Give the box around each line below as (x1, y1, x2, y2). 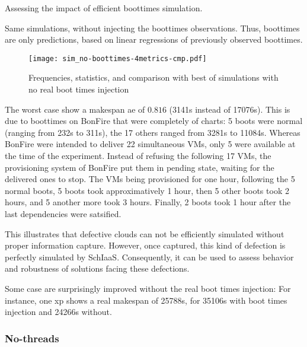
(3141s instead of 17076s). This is (169, 103, 290, 115)
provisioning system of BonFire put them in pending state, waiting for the (5, 161, 274, 173)
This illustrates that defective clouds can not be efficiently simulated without (5, 227, 284, 240)
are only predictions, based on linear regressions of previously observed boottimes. (5, 33, 303, 46)
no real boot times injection (28, 83, 129, 95)
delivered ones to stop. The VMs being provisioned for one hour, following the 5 (5, 173, 295, 185)
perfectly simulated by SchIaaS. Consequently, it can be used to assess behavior (5, 250, 294, 263)
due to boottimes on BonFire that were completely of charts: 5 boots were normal (5, 114, 303, 127)
